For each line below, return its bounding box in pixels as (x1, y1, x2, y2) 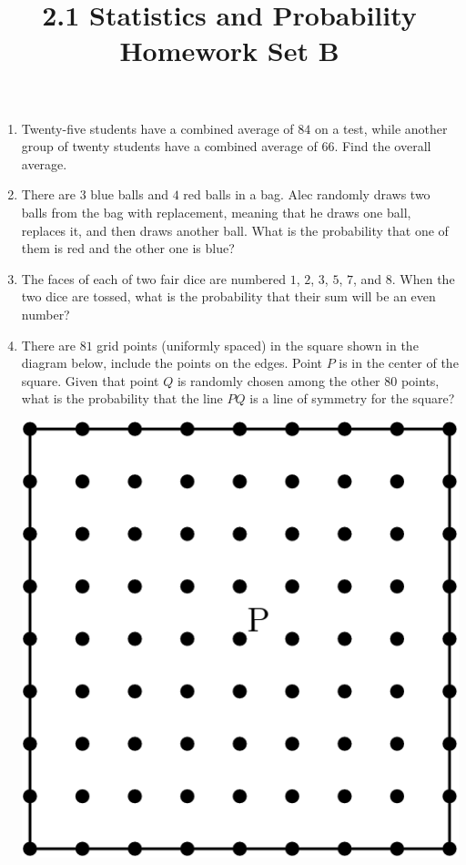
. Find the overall (334, 137, 431, 156)
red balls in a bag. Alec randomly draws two (183, 185, 431, 204)
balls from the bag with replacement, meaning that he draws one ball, (21, 202, 411, 221)
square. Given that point (21, 371, 159, 390)
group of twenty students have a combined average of (21, 137, 318, 156)
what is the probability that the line (21, 389, 223, 408)
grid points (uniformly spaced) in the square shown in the (96, 335, 419, 354)
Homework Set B (119, 32, 339, 69)
